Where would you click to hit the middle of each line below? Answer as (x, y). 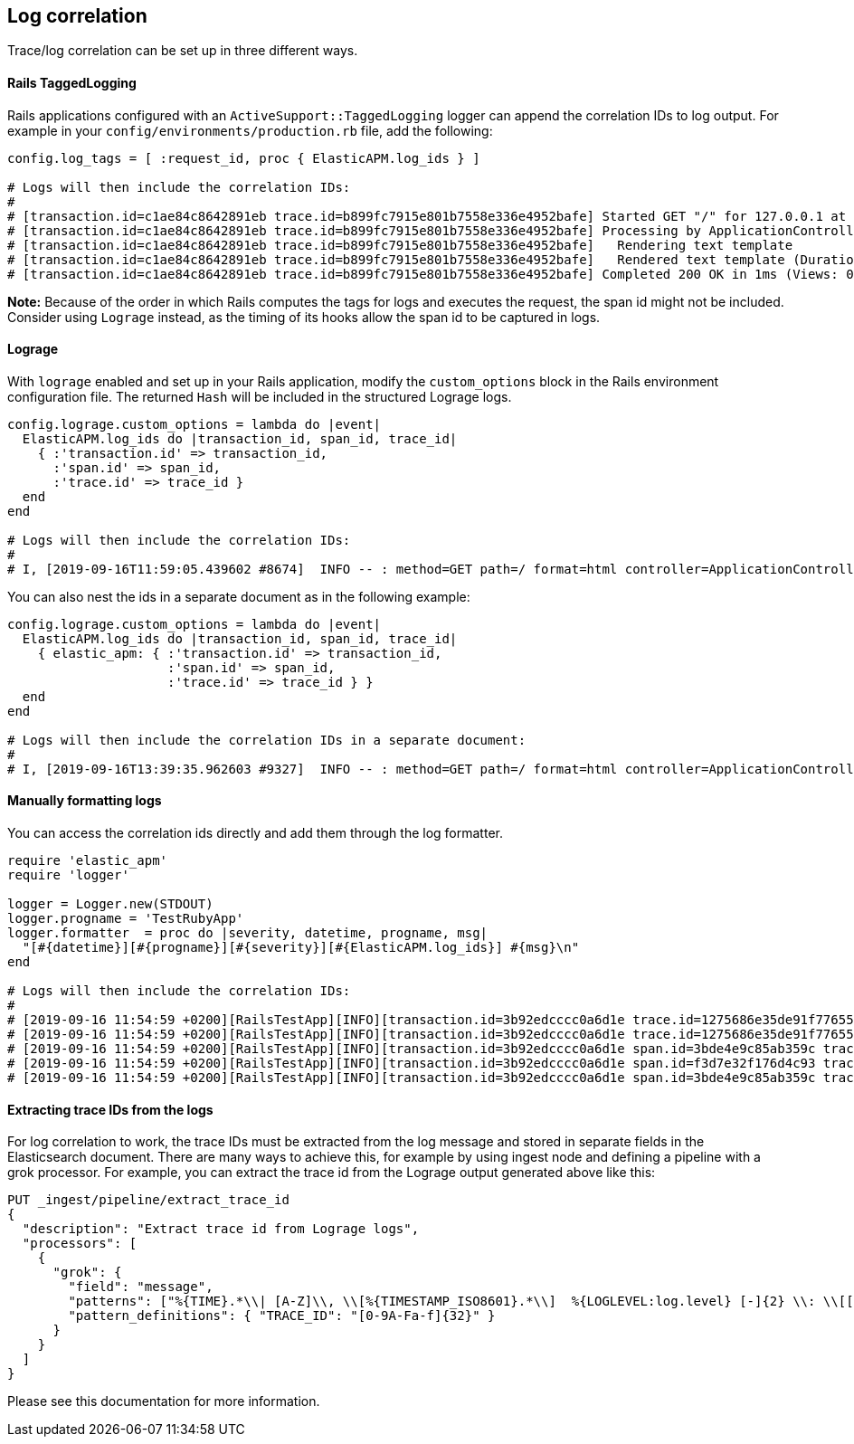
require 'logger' (68, 875)
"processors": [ (80, 1244)
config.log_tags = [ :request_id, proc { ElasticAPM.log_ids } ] (244, 158)
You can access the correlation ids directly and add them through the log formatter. (255, 833)
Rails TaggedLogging (72, 83)
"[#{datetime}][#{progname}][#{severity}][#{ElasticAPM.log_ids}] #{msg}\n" (301, 948)
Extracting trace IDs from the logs (110, 1109)
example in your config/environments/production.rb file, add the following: (250, 130)
